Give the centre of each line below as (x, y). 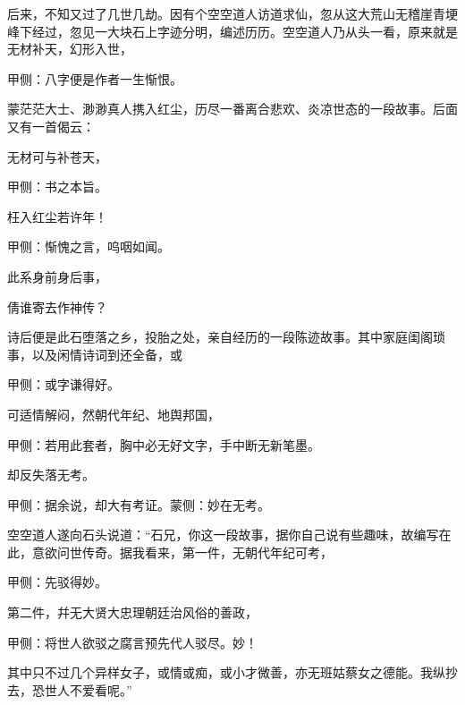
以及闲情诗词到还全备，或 (107, 354)
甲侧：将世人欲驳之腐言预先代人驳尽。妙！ (132, 642)
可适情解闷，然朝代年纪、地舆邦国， (114, 414)
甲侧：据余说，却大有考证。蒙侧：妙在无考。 (139, 504)
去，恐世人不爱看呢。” (70, 689)
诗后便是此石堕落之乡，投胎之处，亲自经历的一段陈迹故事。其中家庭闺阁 (220, 337)
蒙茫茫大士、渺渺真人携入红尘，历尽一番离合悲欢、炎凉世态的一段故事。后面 (232, 109)
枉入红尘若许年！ (57, 216)
